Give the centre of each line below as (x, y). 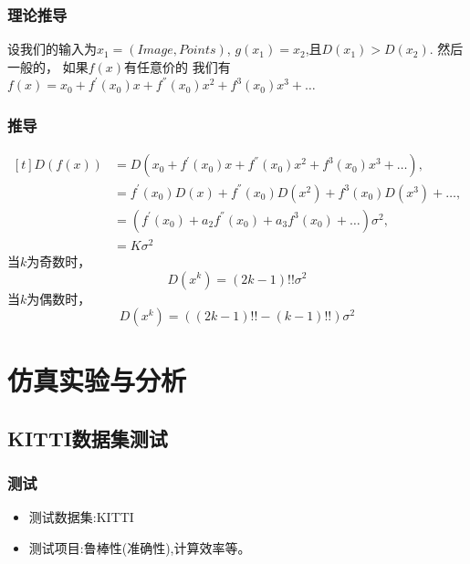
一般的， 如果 (48, 66)
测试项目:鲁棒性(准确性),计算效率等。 (140, 548)
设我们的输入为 (52, 49)
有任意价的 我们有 (178, 66)
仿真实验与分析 (97, 380)
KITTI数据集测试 (88, 438)
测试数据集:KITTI (81, 517)
